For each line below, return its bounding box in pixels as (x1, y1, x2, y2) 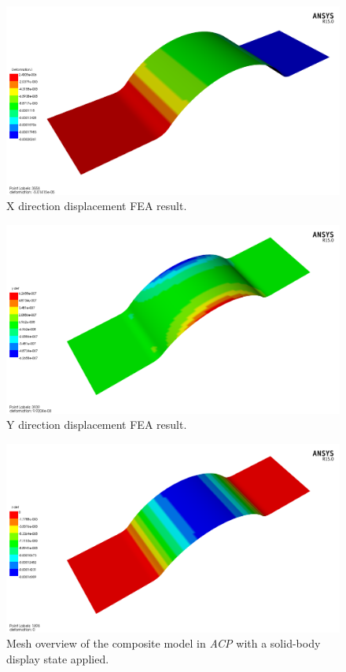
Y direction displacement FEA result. (6, 416, 187, 433)
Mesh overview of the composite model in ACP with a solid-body (6, 635, 321, 652)
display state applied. (6, 650, 109, 666)
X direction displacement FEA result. (6, 198, 187, 214)
